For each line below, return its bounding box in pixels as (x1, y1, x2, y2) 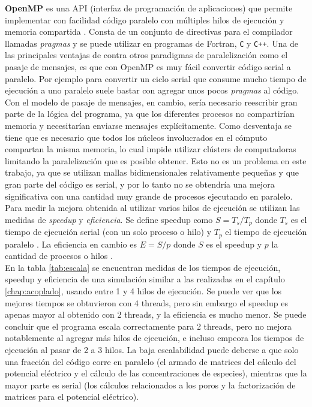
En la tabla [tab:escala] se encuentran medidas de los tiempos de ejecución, (5, 261, 281, 273)
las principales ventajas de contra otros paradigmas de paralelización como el (5, 49, 288, 61)
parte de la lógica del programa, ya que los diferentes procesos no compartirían (5, 107, 295, 120)
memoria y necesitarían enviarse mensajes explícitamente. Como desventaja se (5, 119, 292, 131)
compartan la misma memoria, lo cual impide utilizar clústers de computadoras (5, 143, 296, 155)
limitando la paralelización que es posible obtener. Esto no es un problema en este (5, 154, 307, 167)
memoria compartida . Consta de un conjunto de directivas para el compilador (5, 25, 293, 38)
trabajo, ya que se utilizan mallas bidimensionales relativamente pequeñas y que (5, 166, 299, 179)
